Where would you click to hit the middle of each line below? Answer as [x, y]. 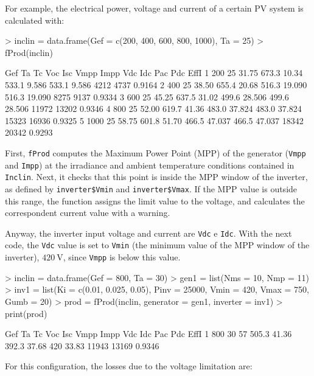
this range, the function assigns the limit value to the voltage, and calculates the [155, 200]
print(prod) [26, 313]
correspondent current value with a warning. [88, 213]
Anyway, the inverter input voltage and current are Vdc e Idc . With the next [148, 233]
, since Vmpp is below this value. [122, 257]
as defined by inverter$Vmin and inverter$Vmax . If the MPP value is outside [151, 188]
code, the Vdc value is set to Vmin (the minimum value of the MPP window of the [157, 245]
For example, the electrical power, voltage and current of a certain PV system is [154, 8]
